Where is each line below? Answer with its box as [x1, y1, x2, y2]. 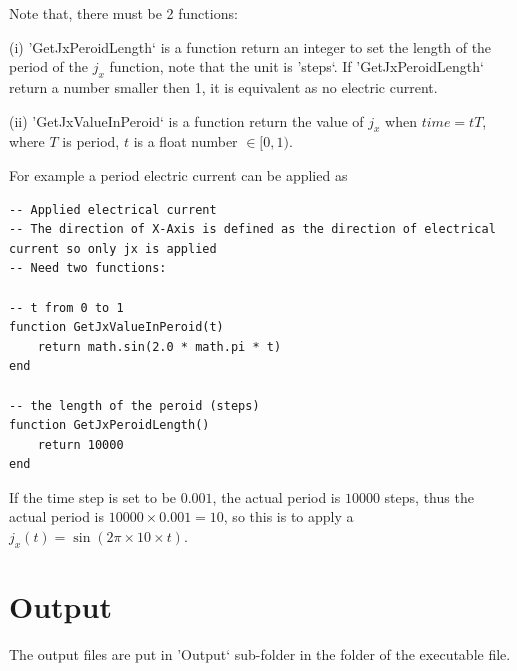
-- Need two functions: [9, 261, 167, 276]
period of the [9, 56, 89, 77]
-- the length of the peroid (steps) [9, 398, 260, 413]
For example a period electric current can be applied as [9, 164, 348, 185]
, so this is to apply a [223, 506, 354, 527]
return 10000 [37, 437, 124, 452]
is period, [62, 131, 120, 152]
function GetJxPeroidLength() [9, 418, 210, 433]
